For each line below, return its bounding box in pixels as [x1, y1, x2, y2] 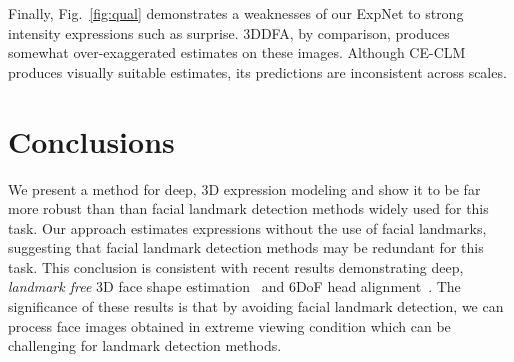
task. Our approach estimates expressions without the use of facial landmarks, [8, 217, 487, 238]
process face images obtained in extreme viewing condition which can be [8, 315, 451, 336]
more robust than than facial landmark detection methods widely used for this [8, 198, 489, 219]
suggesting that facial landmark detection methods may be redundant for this [8, 237, 484, 258]
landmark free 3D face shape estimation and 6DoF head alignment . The [8, 276, 461, 297]
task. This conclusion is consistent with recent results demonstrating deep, [8, 256, 464, 277]
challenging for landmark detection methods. [8, 335, 282, 356]
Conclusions [8, 120, 175, 161]
